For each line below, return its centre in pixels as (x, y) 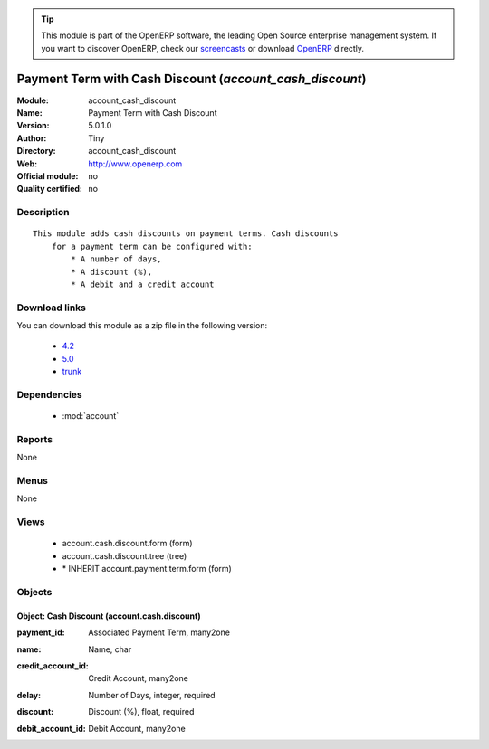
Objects (34, 592)
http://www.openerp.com (135, 164)
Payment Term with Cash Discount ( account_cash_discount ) (192, 78)
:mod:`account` (91, 416)
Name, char (110, 649)
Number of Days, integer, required (152, 695)
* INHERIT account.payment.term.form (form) (147, 569)
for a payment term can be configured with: (152, 246)
